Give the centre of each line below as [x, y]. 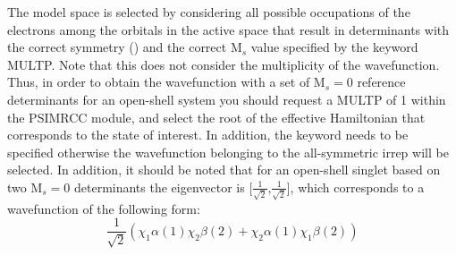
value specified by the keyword [334, 47]
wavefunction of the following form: [104, 208]
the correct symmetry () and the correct [117, 47]
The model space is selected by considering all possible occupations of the [209, 12]
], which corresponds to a [355, 187]
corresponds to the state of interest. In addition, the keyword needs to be [208, 135]
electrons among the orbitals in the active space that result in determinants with [228, 29]
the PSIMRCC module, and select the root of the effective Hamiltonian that [216, 117]
